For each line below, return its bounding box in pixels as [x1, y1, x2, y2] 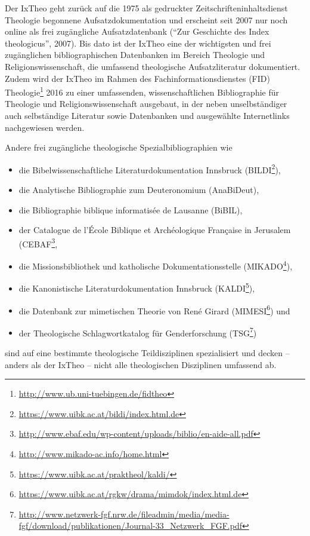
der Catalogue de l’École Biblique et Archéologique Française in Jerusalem [18, 223, 291, 236]
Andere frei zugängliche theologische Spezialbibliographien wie [5, 141, 232, 154]
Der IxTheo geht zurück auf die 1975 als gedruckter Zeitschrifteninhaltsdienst [5, 2, 288, 14]
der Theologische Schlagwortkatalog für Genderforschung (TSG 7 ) [18, 324, 257, 339]
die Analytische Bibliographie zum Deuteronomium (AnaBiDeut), [18, 183, 259, 196]
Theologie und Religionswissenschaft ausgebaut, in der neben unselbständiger [5, 97, 287, 110]
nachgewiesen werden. [5, 121, 85, 133]
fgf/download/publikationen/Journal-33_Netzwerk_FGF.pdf [18, 519, 242, 532]
